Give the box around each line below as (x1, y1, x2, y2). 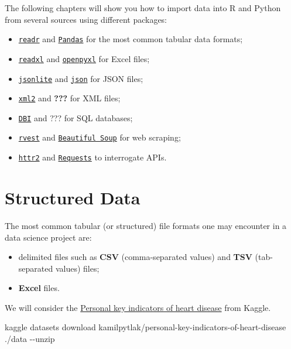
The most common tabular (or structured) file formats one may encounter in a (5, 219, 287, 231)
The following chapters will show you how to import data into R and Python (5, 2, 281, 13)
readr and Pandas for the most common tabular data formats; (18, 33, 243, 45)
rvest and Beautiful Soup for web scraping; (18, 131, 181, 143)
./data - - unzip (5, 333, 55, 345)
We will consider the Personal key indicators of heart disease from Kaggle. (5, 301, 271, 313)
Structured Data (5, 185, 141, 209)
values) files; (55, 262, 100, 274)
